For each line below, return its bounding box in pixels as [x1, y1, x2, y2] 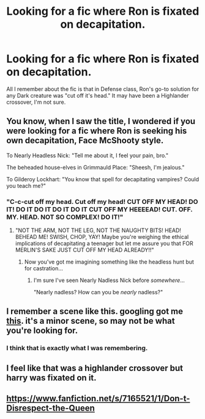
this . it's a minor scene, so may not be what [6, 316, 176, 326]
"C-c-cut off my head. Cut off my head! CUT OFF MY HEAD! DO [6, 197, 198, 206]
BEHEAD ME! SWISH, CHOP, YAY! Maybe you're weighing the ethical [15, 233, 189, 241]
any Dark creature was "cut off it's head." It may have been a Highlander [6, 92, 189, 99]
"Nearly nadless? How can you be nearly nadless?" [33, 289, 163, 296]
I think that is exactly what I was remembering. [6, 344, 148, 353]
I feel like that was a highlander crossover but [6, 362, 184, 373]
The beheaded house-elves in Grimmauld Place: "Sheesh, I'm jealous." [6, 163, 185, 171]
